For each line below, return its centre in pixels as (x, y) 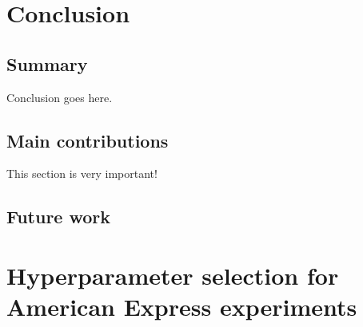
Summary (47, 63)
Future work (59, 217)
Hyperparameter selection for (173, 275)
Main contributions (88, 140)
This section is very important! (82, 173)
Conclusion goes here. (60, 97)
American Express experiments (182, 307)
